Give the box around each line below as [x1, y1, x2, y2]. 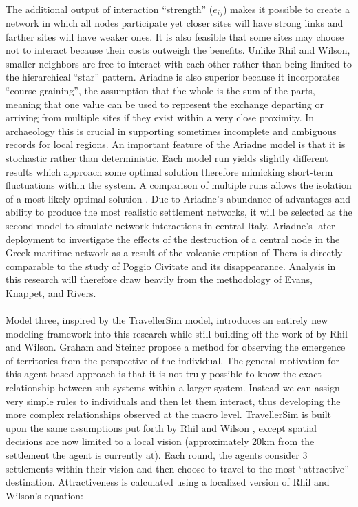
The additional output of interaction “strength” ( [6, 1, 213, 16]
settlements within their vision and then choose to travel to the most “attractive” [6, 461, 349, 475]
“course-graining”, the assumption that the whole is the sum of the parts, [6, 83, 315, 98]
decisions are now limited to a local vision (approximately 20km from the [6, 434, 315, 448]
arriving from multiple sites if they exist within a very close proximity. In [6, 110, 315, 125]
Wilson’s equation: [6, 488, 83, 502]
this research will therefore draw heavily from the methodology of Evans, [6, 272, 313, 287]
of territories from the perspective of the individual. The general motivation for [6, 353, 340, 367]
